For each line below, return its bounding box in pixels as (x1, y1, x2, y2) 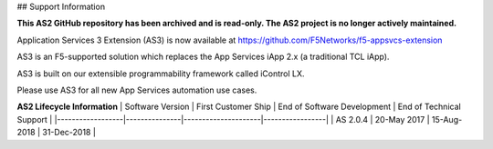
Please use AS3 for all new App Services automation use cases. (16, 84, 257, 95)
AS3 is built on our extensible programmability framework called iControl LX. (16, 68, 305, 79)
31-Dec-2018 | (42, 127, 96, 138)
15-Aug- (431, 114, 463, 124)
